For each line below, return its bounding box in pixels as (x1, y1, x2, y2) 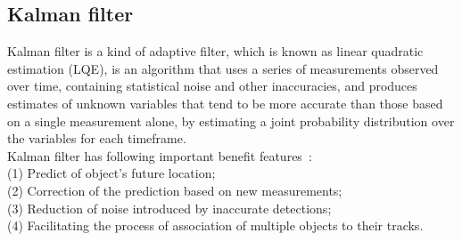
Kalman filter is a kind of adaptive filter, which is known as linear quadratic (7, 42, 424, 60)
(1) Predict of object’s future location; (7, 164, 216, 182)
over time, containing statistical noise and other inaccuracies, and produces (7, 76, 417, 95)
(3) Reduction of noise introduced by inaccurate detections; (7, 198, 332, 217)
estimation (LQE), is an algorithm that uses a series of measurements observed (7, 59, 439, 77)
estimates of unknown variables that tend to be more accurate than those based (7, 93, 443, 112)
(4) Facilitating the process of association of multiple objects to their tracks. (7, 216, 424, 235)
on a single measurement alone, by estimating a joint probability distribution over (7, 111, 455, 130)
